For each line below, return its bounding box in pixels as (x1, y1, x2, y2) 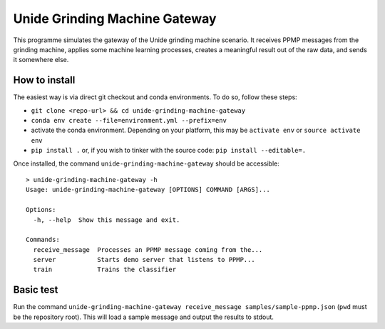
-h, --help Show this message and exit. (33, 216, 180, 224)
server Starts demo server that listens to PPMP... (33, 255, 256, 264)
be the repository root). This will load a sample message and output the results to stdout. (13, 313, 274, 321)
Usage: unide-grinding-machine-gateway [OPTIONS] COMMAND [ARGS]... (26, 186, 270, 194)
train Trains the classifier (33, 265, 177, 274)
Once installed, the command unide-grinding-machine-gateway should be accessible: (13, 159, 279, 168)
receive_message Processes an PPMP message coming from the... (33, 246, 263, 253)
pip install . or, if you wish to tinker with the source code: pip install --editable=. (31, 146, 307, 155)
